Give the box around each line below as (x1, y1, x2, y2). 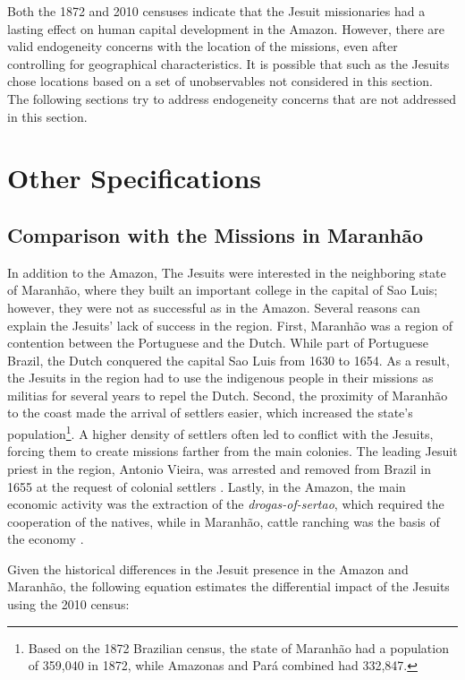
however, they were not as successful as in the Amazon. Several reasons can (7, 297, 420, 316)
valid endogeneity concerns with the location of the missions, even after (7, 37, 398, 56)
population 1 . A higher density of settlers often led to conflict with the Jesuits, (7, 422, 434, 443)
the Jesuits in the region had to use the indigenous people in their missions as (7, 368, 434, 387)
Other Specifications (7, 159, 262, 196)
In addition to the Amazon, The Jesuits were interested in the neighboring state (7, 263, 446, 281)
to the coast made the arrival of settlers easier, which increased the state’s (7, 403, 413, 422)
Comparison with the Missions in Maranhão (7, 220, 424, 248)
